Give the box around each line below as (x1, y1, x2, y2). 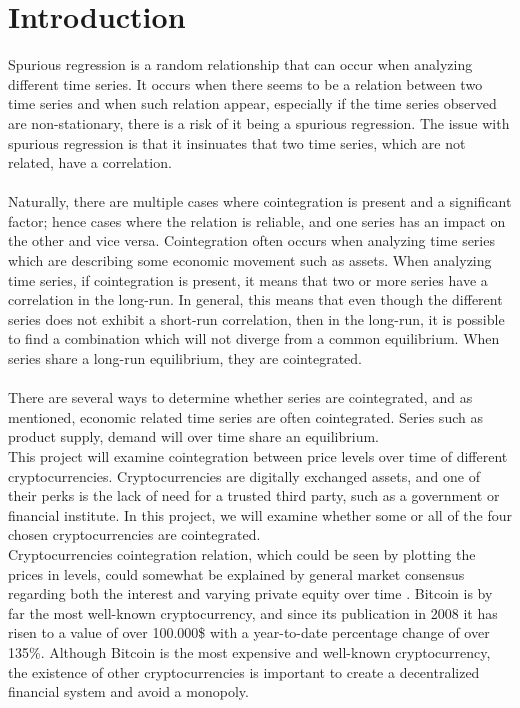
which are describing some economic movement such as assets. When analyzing (8, 250, 492, 271)
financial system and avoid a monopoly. (8, 681, 249, 702)
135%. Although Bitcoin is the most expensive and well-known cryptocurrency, (8, 641, 491, 662)
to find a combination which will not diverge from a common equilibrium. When (8, 328, 500, 349)
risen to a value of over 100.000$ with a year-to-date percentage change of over (8, 622, 490, 643)
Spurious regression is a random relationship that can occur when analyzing (8, 54, 473, 75)
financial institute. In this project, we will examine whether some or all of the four (8, 504, 512, 525)
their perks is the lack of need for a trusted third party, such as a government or (8, 485, 500, 506)
